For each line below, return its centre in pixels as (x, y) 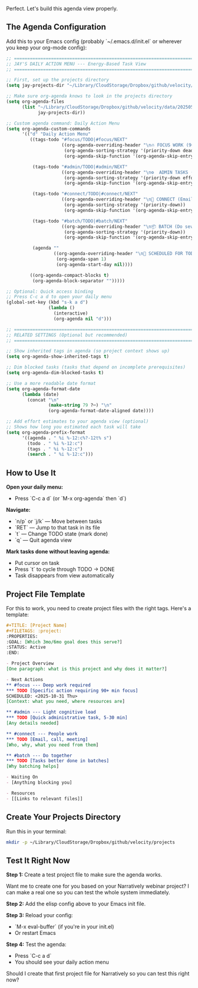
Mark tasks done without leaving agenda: (58, 552)
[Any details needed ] (33, 723)
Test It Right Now (38, 860)
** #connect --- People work (42, 734)
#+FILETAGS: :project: (34, 631)
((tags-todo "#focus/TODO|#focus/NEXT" (79, 140)
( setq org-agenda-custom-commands (49, 129)
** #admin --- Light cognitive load (51, 712)
